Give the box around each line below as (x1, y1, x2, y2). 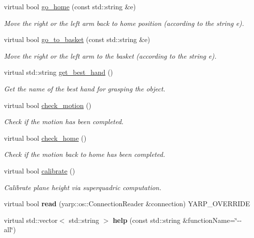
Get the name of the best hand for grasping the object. (4, 83, 165, 93)
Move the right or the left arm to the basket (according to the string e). (4, 50, 217, 61)
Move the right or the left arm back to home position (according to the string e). (4, 18, 244, 28)
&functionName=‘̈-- (183, 215, 242, 225)
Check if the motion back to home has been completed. (4, 149, 165, 159)
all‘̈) (4, 224, 16, 235)
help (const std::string (113, 215, 181, 225)
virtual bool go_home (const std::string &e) (4, 1, 136, 11)
